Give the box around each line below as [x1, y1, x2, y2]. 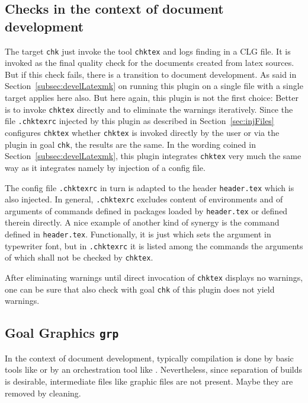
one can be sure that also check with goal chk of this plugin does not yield [5, 283, 275, 295]
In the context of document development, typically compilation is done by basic [5, 351, 294, 364]
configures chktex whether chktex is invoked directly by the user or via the [5, 126, 280, 138]
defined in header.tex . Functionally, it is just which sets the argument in [5, 228, 271, 240]
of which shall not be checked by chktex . [5, 251, 153, 264]
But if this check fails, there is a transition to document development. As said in [5, 68, 297, 80]
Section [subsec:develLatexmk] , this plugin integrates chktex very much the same [5, 150, 301, 162]
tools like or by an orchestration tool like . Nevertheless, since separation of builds [5, 363, 302, 376]
